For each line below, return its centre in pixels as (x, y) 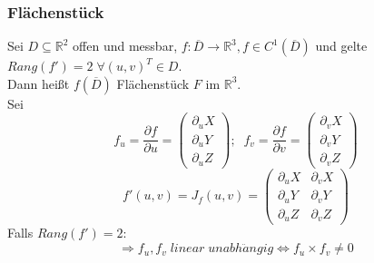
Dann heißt (39, 83)
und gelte (341, 46)
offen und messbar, (125, 46)
